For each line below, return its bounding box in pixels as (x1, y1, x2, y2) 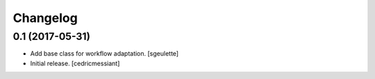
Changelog (12, 10, 78, 25)
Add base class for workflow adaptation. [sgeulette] (30, 49, 179, 58)
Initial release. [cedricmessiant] (30, 59, 120, 67)
